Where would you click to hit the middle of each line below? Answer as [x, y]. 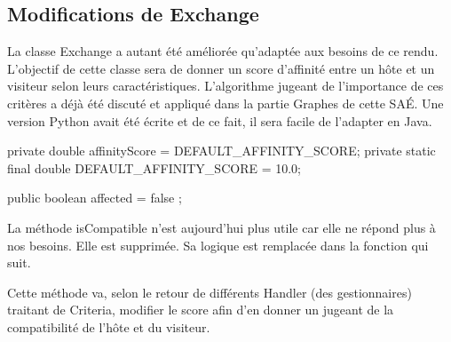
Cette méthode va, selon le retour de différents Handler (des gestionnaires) [210, 292]
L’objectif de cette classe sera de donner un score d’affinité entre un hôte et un [221, 68]
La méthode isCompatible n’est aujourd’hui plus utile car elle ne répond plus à [222, 227]
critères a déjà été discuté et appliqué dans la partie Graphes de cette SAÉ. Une [225, 103]
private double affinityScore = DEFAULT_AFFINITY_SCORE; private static [222, 151]
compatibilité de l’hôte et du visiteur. [109, 326]
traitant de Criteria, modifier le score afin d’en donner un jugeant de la [201, 310]
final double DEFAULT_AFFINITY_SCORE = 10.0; [154, 167]
